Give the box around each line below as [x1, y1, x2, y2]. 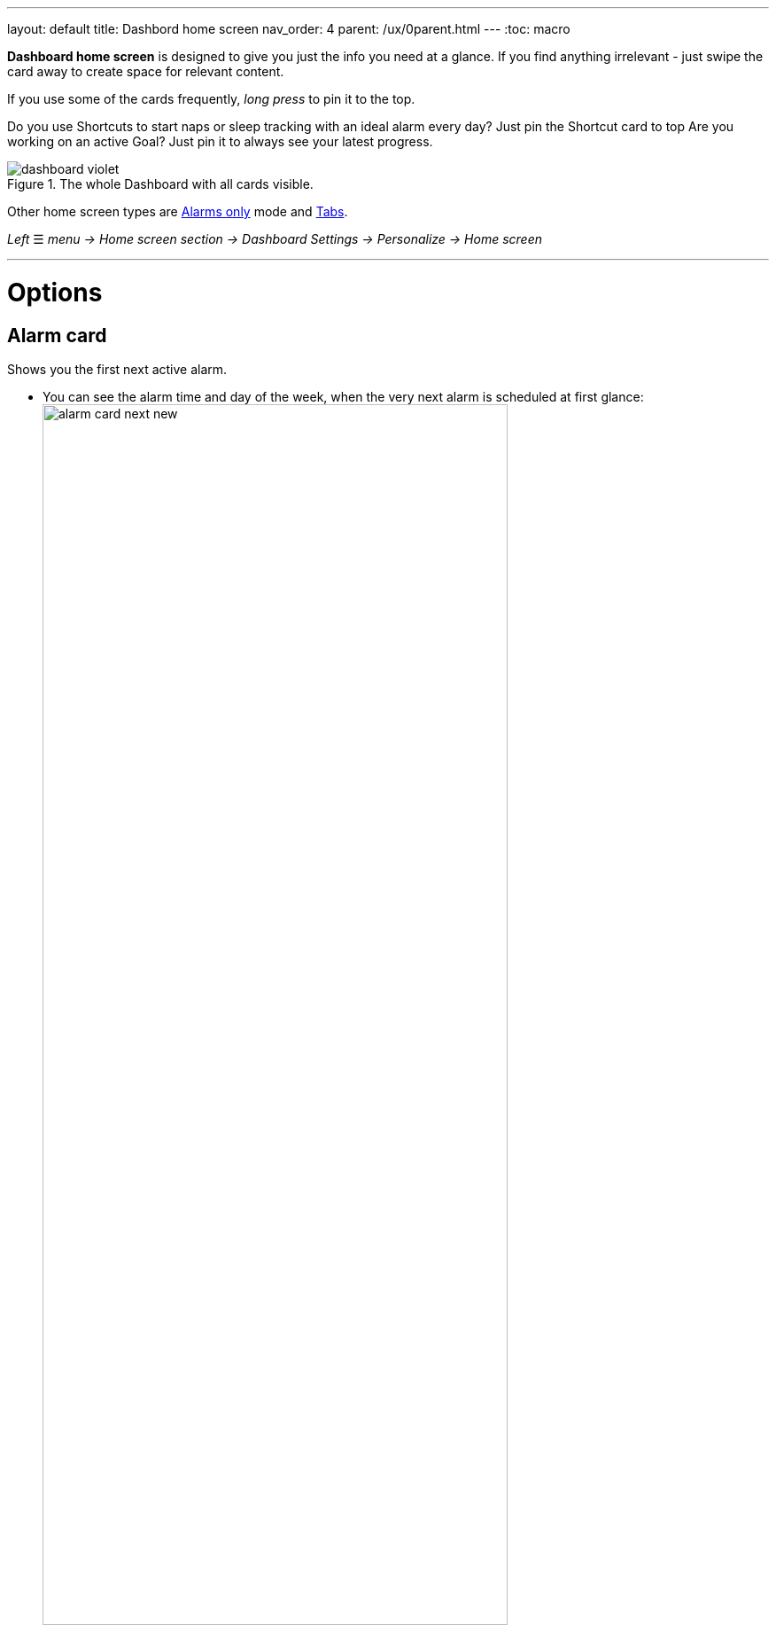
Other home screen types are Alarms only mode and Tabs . [7, 204, 348, 219]
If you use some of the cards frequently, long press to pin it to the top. [7, 91, 415, 106]
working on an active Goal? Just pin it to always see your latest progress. [7, 134, 433, 149]
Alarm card [7, 324, 107, 347]
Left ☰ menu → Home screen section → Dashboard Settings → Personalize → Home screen [7, 231, 543, 246]
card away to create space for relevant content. [7, 64, 284, 79]
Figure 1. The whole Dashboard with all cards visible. [7, 176, 314, 191]
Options [7, 277, 103, 308]
